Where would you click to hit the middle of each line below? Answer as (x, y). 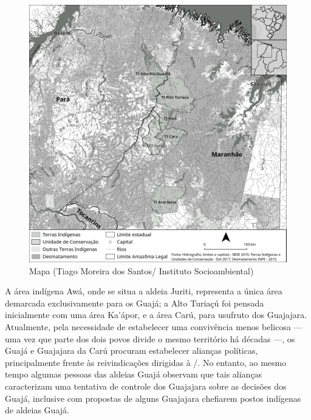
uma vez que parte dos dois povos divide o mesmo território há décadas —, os (150, 338)
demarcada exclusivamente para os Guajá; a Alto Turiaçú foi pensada (135, 303)
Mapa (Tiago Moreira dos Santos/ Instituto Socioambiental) (142, 270)
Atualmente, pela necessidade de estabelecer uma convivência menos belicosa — (154, 326)
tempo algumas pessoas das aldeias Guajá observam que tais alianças (134, 374)
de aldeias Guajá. (37, 410)
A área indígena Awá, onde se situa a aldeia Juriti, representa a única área (144, 291)
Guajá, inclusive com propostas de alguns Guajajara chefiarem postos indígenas (153, 398)
